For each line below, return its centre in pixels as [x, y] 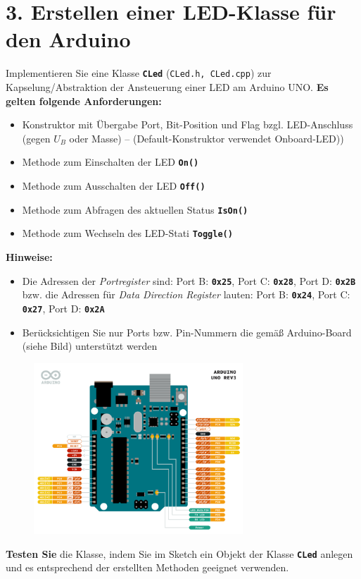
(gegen [36, 138]
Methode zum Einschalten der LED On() [110, 162]
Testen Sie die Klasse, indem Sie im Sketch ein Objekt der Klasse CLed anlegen [179, 553]
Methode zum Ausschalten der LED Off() [114, 185]
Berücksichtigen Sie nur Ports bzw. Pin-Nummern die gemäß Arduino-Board [187, 332]
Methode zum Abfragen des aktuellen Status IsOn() [135, 209]
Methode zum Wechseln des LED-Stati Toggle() [127, 233]
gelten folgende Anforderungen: [84, 100]
